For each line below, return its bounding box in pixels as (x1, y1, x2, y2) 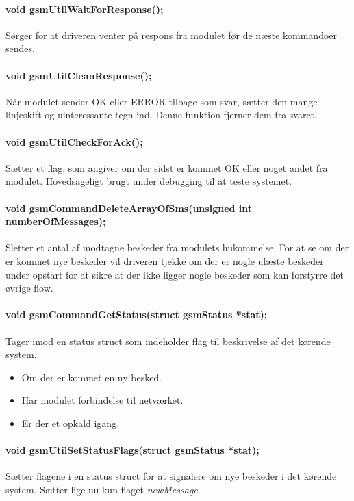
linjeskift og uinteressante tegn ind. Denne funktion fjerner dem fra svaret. (5, 107, 317, 122)
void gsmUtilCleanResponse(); (5, 68, 152, 82)
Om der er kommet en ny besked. (21, 370, 162, 384)
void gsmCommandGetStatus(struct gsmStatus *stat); (5, 307, 268, 322)
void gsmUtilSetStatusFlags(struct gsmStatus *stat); (5, 443, 260, 457)
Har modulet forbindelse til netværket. (21, 393, 184, 407)
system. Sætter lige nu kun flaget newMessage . (5, 482, 201, 496)
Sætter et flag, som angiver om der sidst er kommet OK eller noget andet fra (5, 160, 328, 175)
